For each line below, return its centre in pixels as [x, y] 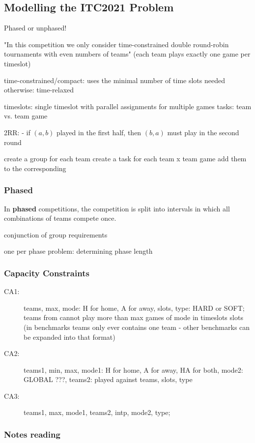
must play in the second [203, 132]
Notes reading [32, 434]
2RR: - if [17, 132]
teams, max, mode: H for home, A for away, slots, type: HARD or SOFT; [134, 308]
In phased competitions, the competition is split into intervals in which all [117, 208]
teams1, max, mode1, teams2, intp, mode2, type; [97, 412]
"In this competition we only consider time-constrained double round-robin [116, 44]
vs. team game [26, 116]
